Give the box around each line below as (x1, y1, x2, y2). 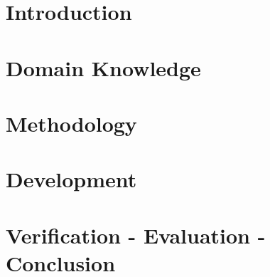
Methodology (6, 108, 137, 137)
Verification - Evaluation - (6, 220, 266, 249)
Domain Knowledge (6, 53, 201, 82)
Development (6, 164, 137, 194)
